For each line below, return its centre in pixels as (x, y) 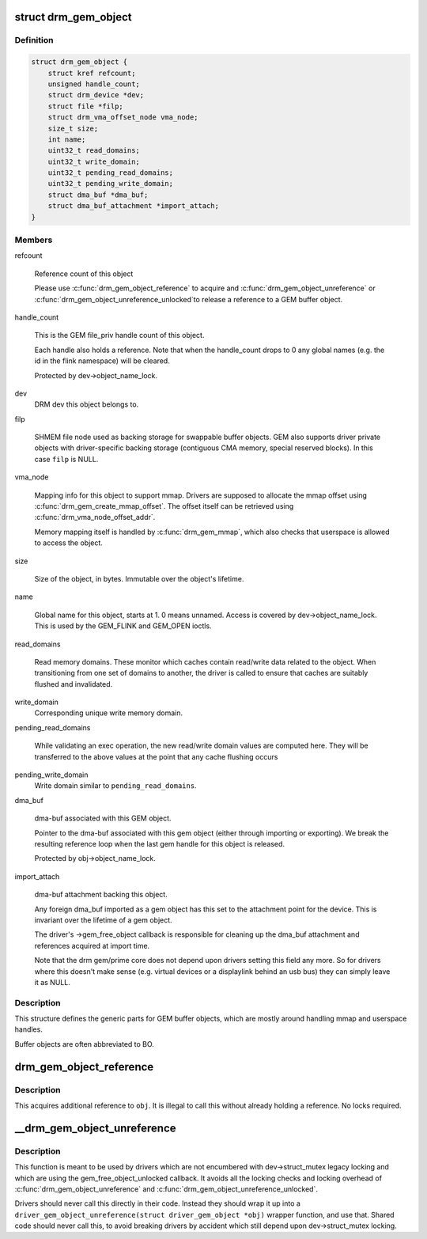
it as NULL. (52, 982)
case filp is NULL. (66, 459)
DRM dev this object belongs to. (87, 404)
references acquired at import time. (92, 945)
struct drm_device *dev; (96, 95)
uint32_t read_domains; (94, 151)
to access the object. (68, 543)
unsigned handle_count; (94, 84)
